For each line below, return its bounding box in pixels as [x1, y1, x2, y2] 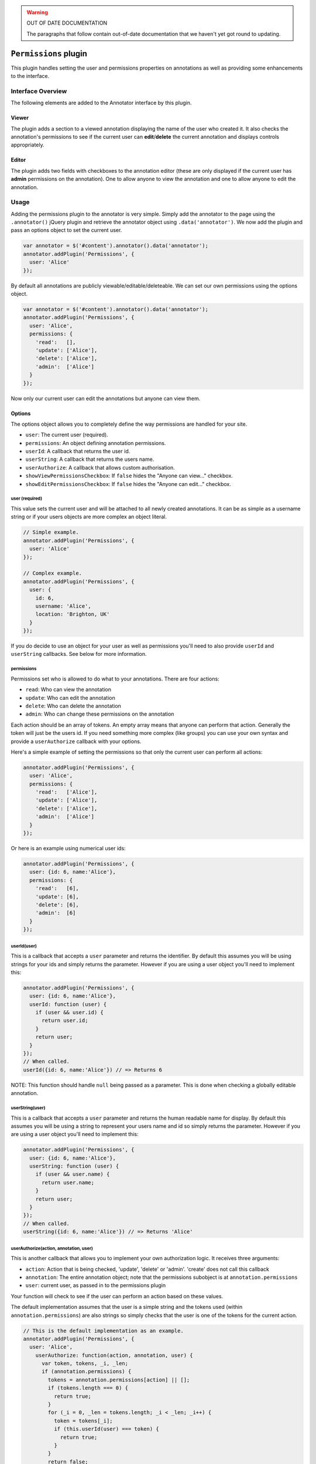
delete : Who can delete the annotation [25, 702, 121, 709]
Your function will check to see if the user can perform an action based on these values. [11, 1292, 224, 1299]
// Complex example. [23, 570, 82, 577]
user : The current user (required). [25, 431, 108, 439]
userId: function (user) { [29, 1001, 107, 1007]
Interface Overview [11, 87, 67, 95]
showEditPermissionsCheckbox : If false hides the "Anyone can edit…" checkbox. [25, 480, 231, 487]
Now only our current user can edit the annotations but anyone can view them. [11, 395, 201, 402]
